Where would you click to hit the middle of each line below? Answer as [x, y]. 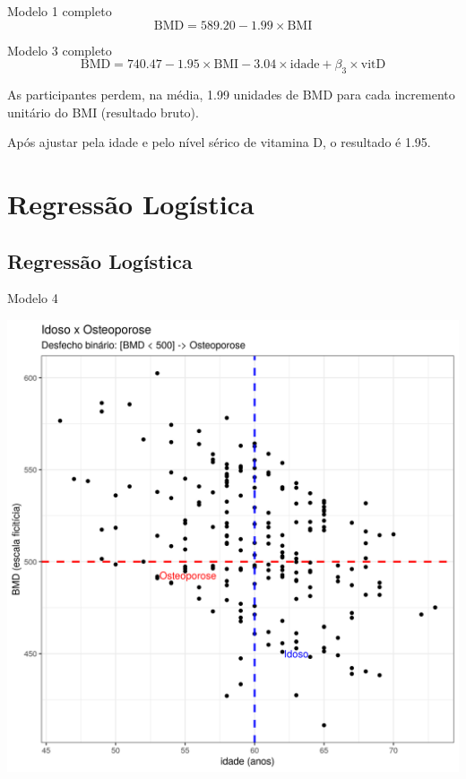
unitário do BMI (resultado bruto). [103, 112]
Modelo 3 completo [60, 50]
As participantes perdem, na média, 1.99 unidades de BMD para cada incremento [231, 94]
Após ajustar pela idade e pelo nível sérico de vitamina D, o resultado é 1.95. [219, 142]
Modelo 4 [33, 298]
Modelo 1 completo [60, 11]
